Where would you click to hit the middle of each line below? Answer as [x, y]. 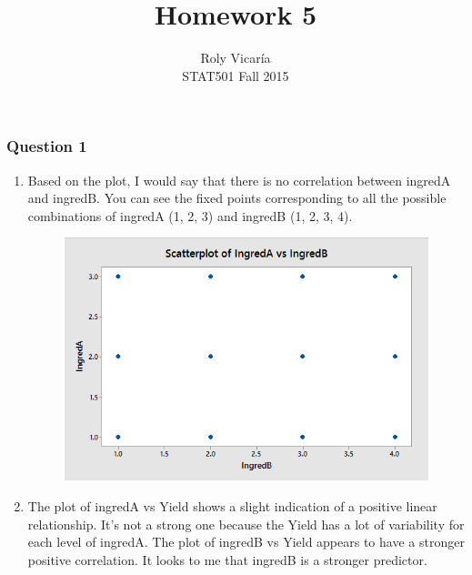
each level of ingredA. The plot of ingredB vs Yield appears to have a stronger [246, 542]
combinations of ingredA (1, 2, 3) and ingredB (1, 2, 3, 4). [190, 215]
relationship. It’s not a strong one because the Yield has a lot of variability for [246, 524]
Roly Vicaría [236, 58]
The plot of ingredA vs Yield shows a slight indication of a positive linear [232, 506]
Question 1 [47, 146]
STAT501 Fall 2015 [236, 75]
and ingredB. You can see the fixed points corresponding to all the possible [237, 198]
